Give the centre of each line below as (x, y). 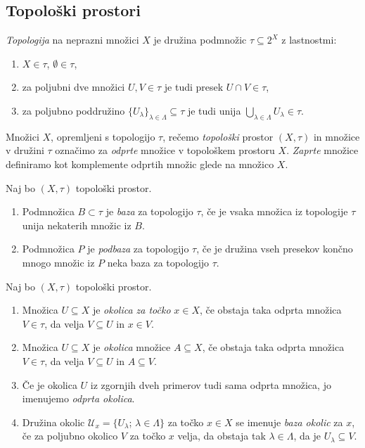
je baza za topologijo (149, 211)
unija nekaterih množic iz (77, 225)
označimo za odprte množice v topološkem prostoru (165, 150)
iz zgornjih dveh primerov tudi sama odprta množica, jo (211, 384)
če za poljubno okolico (70, 436)
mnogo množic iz (58, 262)
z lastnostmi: (309, 40)
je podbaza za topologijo (138, 249)
